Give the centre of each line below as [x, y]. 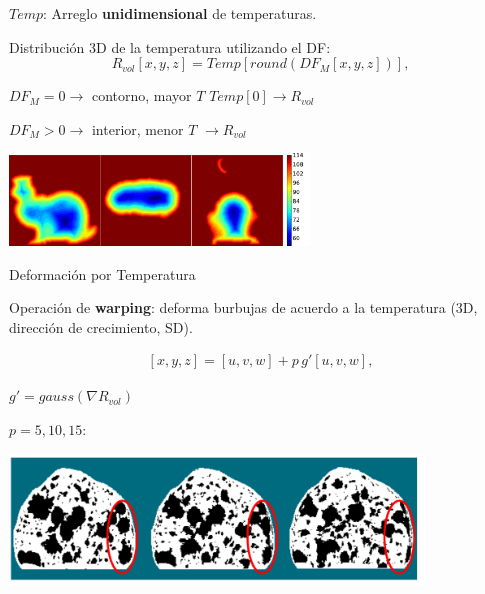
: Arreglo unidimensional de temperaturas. [180, 13]
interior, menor [137, 128]
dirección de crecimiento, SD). [101, 326]
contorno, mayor [141, 95]
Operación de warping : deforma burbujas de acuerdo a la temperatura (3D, [243, 307]
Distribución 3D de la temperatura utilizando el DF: [170, 46]
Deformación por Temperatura [102, 273]
